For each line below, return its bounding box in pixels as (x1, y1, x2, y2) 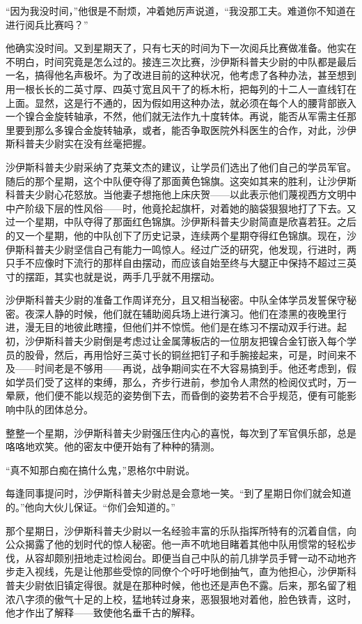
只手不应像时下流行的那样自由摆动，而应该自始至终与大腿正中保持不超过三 (6, 255, 347, 270)
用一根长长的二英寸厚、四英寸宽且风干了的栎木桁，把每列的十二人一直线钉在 (6, 81, 356, 96)
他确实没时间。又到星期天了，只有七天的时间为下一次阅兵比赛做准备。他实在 (6, 40, 356, 55)
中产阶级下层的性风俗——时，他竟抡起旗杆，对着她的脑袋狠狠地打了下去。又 (6, 200, 356, 215)
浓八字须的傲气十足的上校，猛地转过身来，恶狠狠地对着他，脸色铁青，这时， (6, 591, 356, 606)
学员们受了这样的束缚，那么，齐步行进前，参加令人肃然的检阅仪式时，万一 (15, 374, 356, 389)
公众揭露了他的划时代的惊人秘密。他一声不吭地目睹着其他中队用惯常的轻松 (6, 537, 347, 551)
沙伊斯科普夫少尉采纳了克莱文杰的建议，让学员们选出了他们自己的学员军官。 (6, 159, 356, 174)
